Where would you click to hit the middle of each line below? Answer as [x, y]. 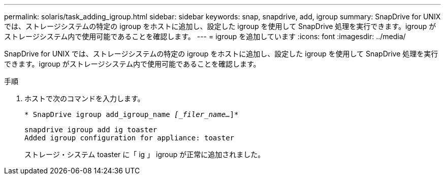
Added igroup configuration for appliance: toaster [130, 138]
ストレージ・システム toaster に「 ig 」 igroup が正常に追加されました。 [145, 154]
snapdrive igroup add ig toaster [91, 130]
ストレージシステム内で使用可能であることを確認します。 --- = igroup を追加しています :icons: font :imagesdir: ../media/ [205, 36]
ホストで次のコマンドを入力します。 [85, 98]
